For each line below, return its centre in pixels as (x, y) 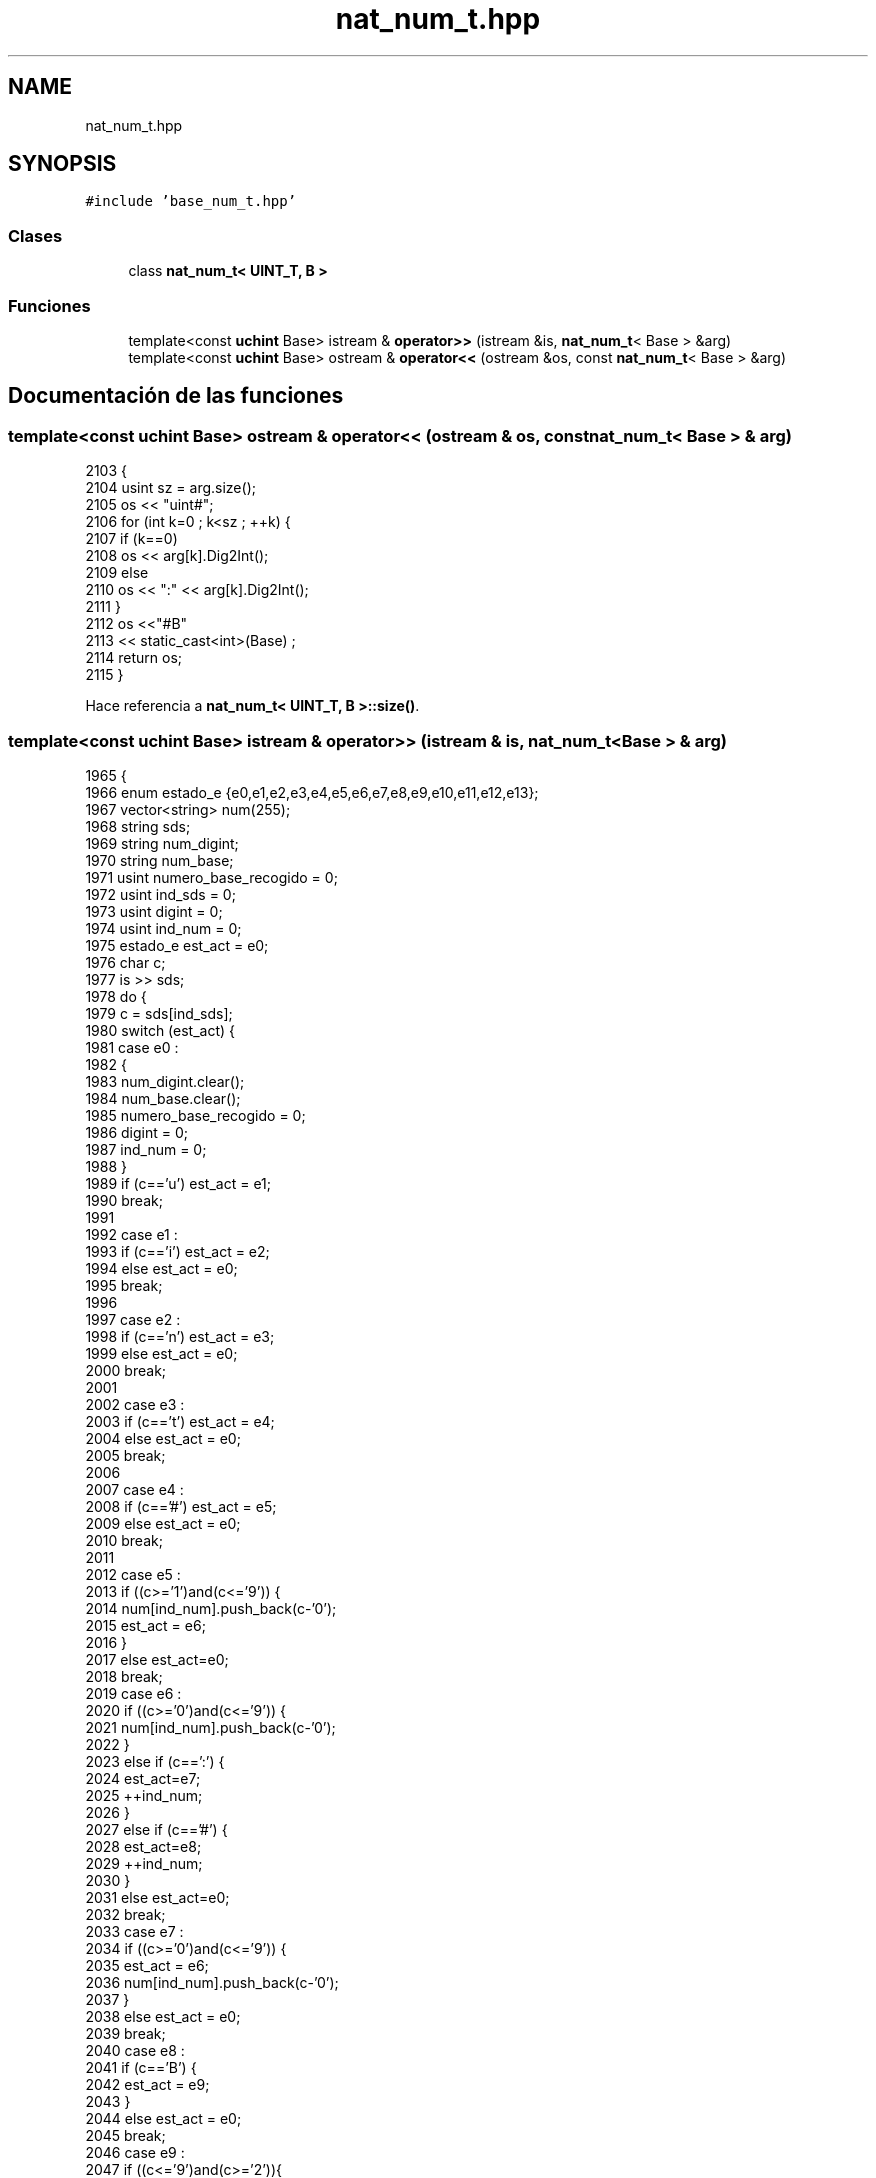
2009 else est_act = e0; (163, 1523)
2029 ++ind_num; (144, 1863)
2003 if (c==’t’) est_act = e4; (180, 1421)
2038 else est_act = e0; (163, 2016)
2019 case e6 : (133, 1693)
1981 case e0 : (132, 1047)
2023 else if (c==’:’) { (155, 1761)
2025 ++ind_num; (144, 1795)
